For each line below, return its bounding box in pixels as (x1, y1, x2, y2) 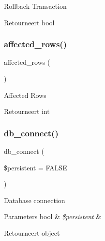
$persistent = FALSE (4, 162, 67, 172)
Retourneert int (4, 106, 50, 116)
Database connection (4, 195, 65, 205)
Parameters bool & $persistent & (4, 211, 102, 222)
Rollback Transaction (4, 1, 67, 11)
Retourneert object (4, 227, 60, 238)
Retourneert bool (4, 17, 55, 27)
